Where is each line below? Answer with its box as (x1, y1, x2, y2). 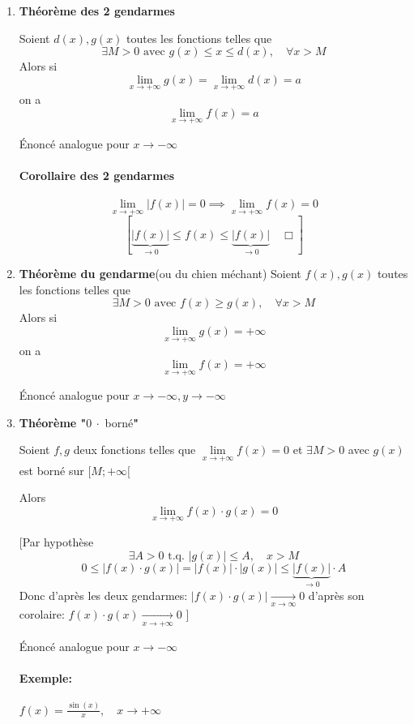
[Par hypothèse (19, 533, 94, 550)
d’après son (308, 586, 365, 603)
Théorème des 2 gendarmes (19, 2, 175, 19)
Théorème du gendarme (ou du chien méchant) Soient (19, 265, 301, 282)
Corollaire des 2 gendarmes (19, 167, 175, 183)
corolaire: (19, 606, 65, 623)
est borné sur (19, 461, 84, 478)
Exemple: (19, 669, 72, 686)
